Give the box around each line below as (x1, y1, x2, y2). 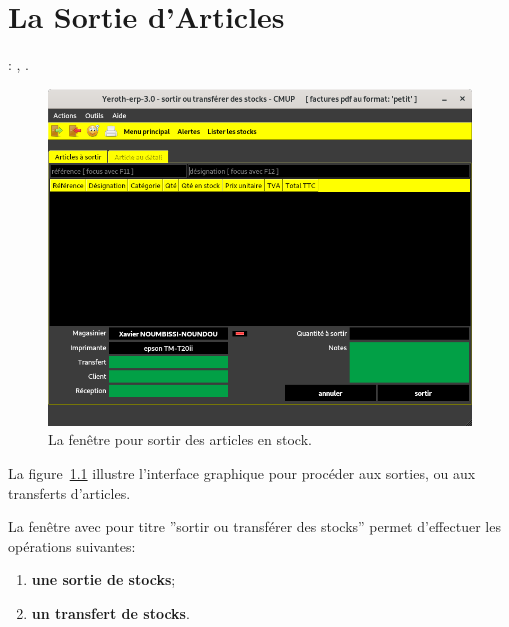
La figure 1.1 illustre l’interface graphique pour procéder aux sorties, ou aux (8, 462, 476, 483)
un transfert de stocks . (31, 602, 190, 623)
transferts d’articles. (8, 482, 131, 503)
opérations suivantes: (8, 535, 136, 556)
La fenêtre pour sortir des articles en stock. (48, 429, 312, 450)
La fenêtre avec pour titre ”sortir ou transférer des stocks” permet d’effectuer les (8, 516, 501, 537)
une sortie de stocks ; (31, 569, 176, 590)
